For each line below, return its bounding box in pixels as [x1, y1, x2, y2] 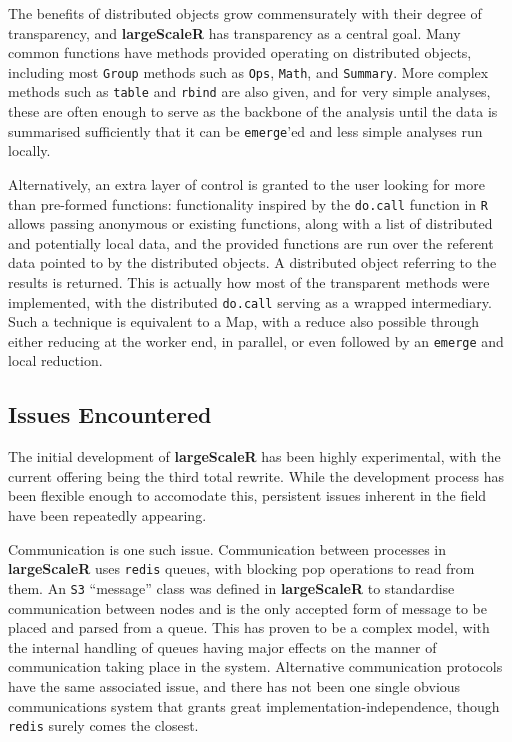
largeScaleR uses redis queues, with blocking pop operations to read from [8, 558, 475, 579]
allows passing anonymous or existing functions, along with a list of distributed [8, 213, 493, 234]
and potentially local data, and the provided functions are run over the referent [8, 232, 494, 253]
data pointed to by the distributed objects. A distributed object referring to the [8, 252, 497, 273]
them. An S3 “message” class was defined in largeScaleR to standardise [8, 577, 455, 598]
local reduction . [8, 350, 103, 371]
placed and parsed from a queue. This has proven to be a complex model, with [8, 617, 490, 638]
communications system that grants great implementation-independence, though [8, 695, 500, 716]
